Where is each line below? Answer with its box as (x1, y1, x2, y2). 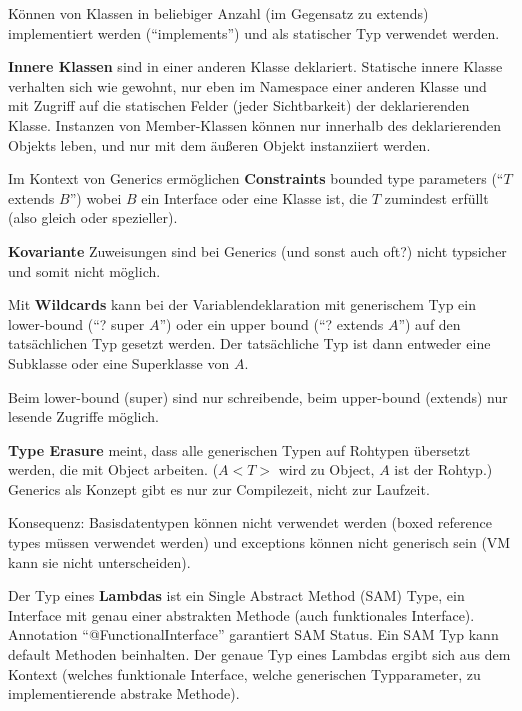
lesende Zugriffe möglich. (8, 406, 159, 427)
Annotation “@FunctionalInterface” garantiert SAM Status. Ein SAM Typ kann (8, 624, 499, 645)
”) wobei (69, 187, 122, 208)
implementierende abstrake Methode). (8, 683, 240, 704)
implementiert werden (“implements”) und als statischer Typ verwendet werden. (8, 22, 500, 43)
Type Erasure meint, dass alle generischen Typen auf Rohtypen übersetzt (8, 439, 471, 460)
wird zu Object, (278, 459, 375, 480)
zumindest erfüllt (384, 187, 489, 208)
